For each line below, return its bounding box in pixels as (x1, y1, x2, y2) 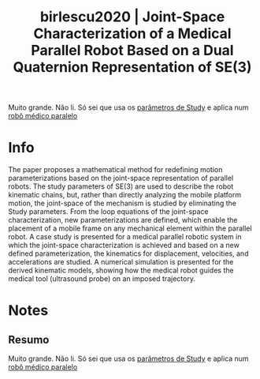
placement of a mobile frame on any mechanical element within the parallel (8, 223, 252, 233)
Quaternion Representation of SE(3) (13, 58, 252, 77)
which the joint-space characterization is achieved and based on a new (8, 241, 240, 250)
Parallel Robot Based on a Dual (31, 42, 234, 59)
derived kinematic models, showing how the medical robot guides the (8, 265, 234, 276)
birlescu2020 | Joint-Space (39, 8, 225, 26)
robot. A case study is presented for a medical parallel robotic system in (8, 232, 242, 242)
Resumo (8, 332, 50, 347)
